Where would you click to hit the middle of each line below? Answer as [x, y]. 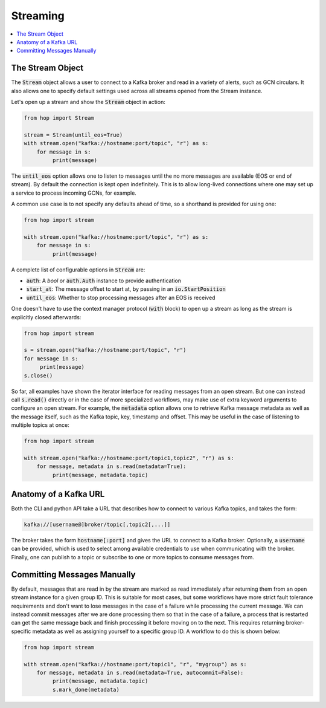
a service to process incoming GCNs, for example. [74, 193]
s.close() [38, 375]
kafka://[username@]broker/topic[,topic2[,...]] [97, 525]
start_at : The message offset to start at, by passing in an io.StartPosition [126, 289]
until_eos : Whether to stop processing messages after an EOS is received [121, 297]
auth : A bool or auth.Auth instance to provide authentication [104, 281]
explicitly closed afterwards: [46, 317]
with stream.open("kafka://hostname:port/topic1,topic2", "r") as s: [129, 458]
